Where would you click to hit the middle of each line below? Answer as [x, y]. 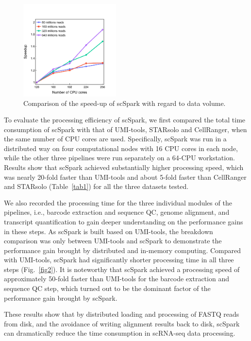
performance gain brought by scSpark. [61, 298]
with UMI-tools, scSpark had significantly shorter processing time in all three [119, 260]
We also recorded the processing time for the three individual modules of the [118, 202]
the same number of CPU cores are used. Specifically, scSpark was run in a [115, 139]
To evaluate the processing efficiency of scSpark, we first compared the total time [125, 119]
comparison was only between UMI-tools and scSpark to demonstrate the [113, 241]
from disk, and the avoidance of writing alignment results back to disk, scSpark [122, 323]
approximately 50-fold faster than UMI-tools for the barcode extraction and [117, 279]
